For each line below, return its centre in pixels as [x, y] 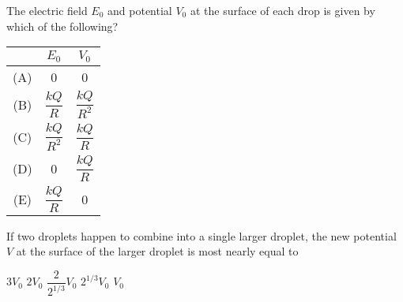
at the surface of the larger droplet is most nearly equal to [157, 251]
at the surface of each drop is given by [282, 10]
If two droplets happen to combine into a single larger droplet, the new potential [201, 235]
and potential [140, 10]
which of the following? [62, 26]
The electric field [47, 10]
